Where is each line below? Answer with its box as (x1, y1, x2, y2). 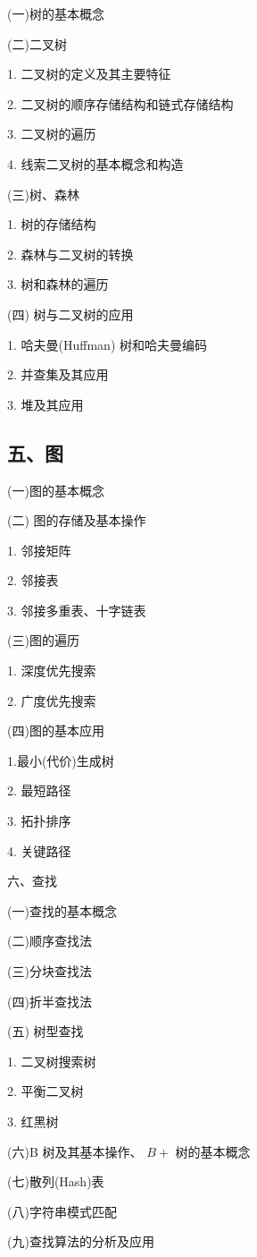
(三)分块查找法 (7, 962, 92, 981)
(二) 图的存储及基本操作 (7, 511, 146, 530)
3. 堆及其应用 (7, 395, 84, 413)
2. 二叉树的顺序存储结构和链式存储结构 (7, 94, 234, 113)
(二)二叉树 (7, 34, 67, 53)
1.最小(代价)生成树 (7, 751, 114, 769)
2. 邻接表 (7, 571, 59, 590)
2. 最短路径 (7, 781, 71, 800)
